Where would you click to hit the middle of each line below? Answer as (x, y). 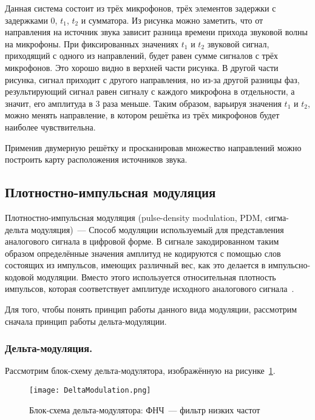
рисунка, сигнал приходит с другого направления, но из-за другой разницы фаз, (152, 79)
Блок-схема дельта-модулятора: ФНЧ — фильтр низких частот (145, 409)
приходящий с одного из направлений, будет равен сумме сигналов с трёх (142, 56)
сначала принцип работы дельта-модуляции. (86, 321)
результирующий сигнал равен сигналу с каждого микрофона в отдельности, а (150, 91)
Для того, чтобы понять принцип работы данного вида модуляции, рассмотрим (151, 309)
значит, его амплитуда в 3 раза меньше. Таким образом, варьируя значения (143, 103)
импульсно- (290, 265)
